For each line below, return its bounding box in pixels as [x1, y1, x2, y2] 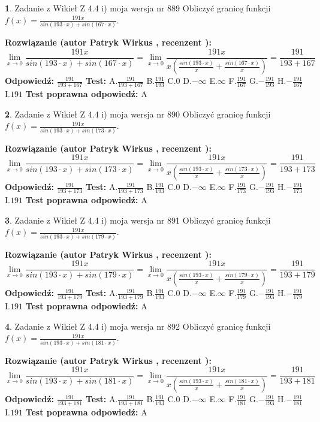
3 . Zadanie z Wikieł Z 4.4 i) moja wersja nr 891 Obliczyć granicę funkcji [5, 213, 271, 226]
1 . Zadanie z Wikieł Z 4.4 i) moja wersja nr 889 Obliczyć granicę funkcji [5, 2, 271, 14]
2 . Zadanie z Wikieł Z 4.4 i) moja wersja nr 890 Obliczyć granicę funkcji [5, 107, 271, 120]
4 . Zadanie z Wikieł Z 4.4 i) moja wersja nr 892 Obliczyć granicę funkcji [5, 319, 271, 332]
